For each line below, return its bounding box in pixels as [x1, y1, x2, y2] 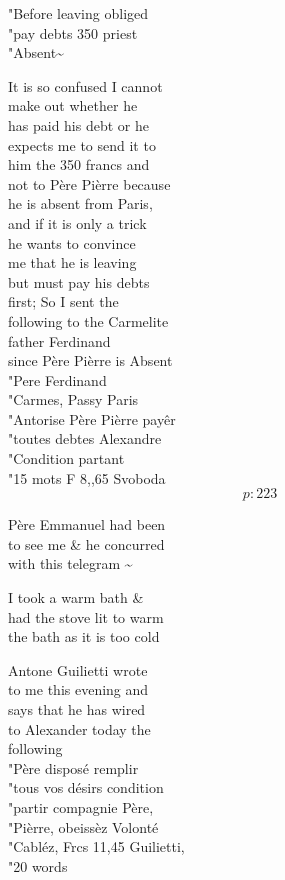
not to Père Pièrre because [8, 173, 171, 194]
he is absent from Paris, [8, 193, 153, 214]
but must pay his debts [8, 271, 150, 292]
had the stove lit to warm [8, 606, 164, 627]
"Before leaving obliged [8, 3, 149, 23]
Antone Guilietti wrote [8, 659, 148, 680]
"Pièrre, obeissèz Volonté [8, 816, 159, 837]
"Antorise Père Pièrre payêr [8, 408, 176, 429]
